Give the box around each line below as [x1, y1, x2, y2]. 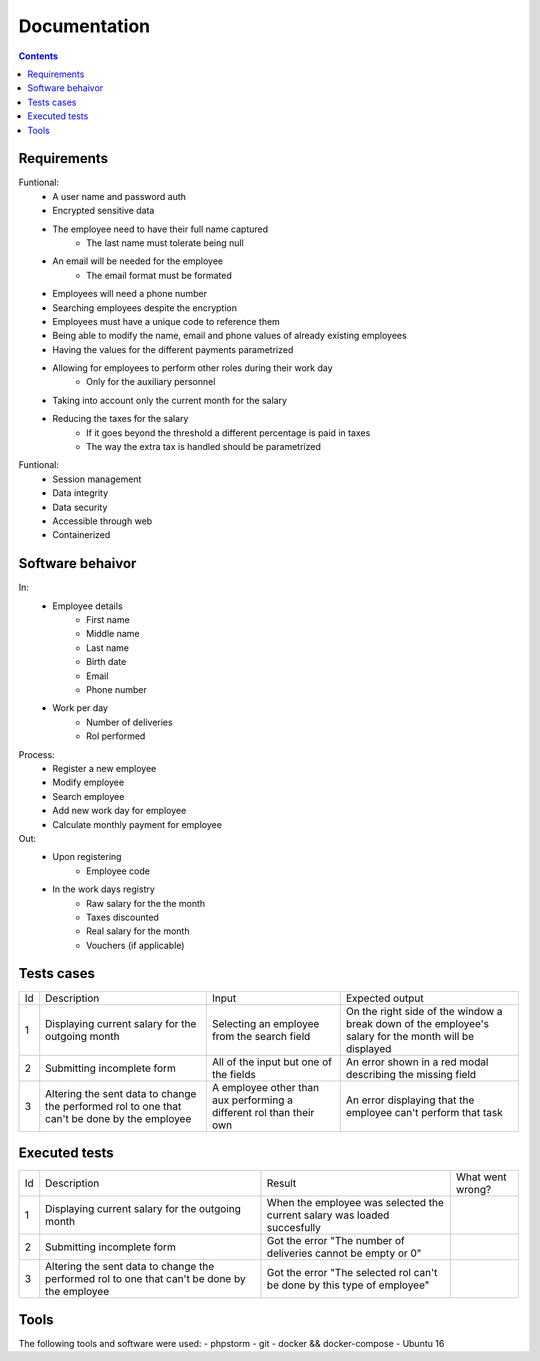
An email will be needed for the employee [52, 255, 224, 267]
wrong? [455, 1183, 492, 1197]
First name [86, 614, 130, 626]
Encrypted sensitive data [52, 205, 155, 217]
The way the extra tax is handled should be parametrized [86, 441, 322, 453]
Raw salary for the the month [86, 897, 206, 909]
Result [266, 1176, 297, 1190]
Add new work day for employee [52, 805, 187, 817]
